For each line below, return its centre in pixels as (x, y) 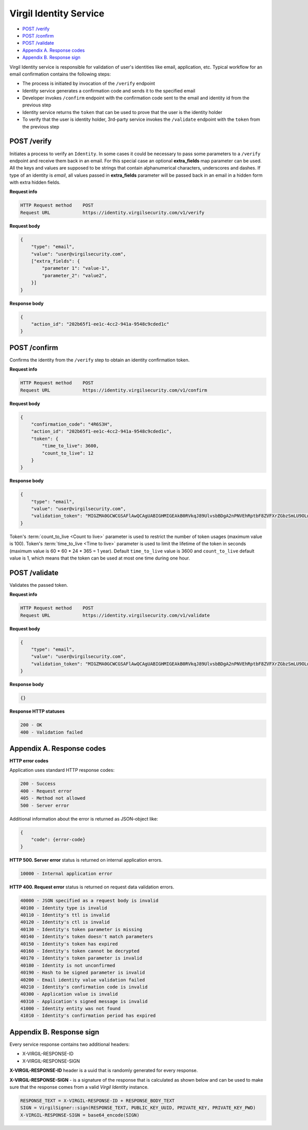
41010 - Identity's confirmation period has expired (88, 1016)
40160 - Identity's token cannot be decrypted (80, 951)
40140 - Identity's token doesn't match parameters (87, 937)
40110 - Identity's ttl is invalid (65, 915)
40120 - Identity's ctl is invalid (65, 922)
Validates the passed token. (39, 585)
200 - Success (38, 784)
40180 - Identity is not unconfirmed (68, 965)
